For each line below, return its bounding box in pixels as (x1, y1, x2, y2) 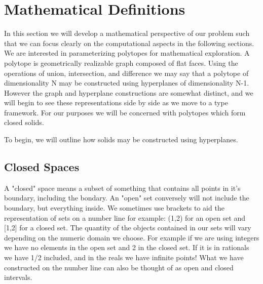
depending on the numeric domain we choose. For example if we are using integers (4, 232, 259, 242)
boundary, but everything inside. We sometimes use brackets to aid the (4, 202, 224, 213)
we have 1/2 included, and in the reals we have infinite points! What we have (4, 252, 244, 263)
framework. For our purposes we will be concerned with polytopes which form (4, 107, 246, 117)
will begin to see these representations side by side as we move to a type (4, 97, 228, 108)
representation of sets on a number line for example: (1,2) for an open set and (4, 212, 246, 223)
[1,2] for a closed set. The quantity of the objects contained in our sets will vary (4, 222, 251, 233)
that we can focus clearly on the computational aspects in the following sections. (4, 37, 254, 48)
